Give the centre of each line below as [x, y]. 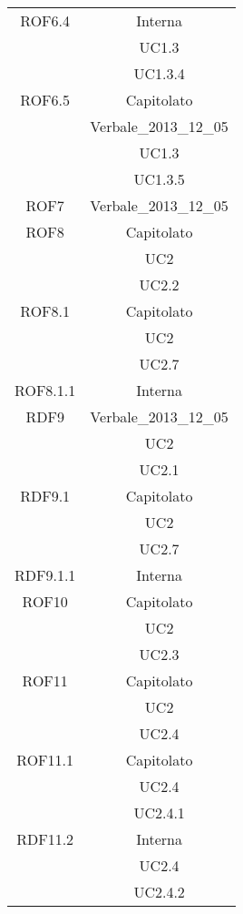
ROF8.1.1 [45, 390]
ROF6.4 [45, 20]
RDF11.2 [45, 839]
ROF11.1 [45, 760]
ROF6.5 [45, 100]
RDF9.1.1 [45, 575]
